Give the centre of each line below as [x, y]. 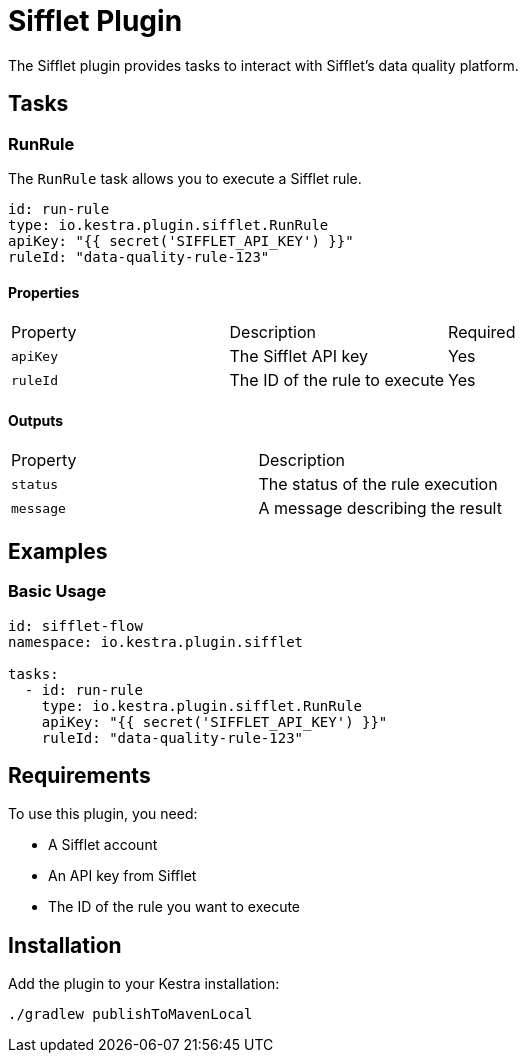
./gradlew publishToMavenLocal [130, 1014]
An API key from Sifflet [122, 876]
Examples [58, 551]
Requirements [79, 776]
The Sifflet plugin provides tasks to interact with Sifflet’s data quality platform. [263, 65]
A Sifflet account [103, 845]
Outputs [36, 420]
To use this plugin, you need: [103, 814]
